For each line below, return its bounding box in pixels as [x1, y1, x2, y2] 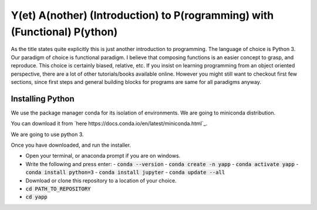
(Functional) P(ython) [11, 25, 118, 38]
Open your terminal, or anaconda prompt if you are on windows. [25, 153, 181, 160]
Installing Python [11, 94, 75, 104]
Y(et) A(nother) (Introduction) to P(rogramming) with [11, 9, 274, 22]
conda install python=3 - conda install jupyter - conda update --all [25, 169, 225, 176]
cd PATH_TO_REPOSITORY [25, 185, 91, 192]
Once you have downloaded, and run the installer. [11, 141, 131, 148]
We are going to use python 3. [11, 131, 85, 138]
